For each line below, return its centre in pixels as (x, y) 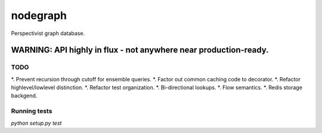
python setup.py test (36, 123)
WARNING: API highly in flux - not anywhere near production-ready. (140, 50)
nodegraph (39, 15)
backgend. (24, 96)
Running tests (32, 111)
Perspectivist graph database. (48, 33)
